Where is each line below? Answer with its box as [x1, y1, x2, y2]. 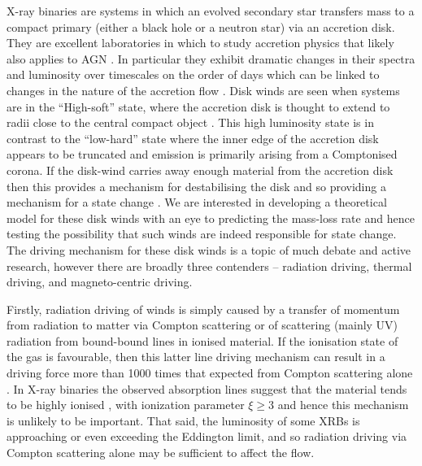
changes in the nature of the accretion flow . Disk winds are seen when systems [7, 81, 400, 98]
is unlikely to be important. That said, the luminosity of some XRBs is [7, 412, 360, 429]
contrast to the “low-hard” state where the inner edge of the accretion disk [7, 129, 379, 146]
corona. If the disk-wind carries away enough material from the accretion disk [7, 161, 394, 178]
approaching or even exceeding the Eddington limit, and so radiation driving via [7, 428, 407, 445]
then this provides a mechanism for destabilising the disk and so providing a [7, 177, 386, 194]
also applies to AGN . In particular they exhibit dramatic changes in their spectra [7, 50, 415, 67]
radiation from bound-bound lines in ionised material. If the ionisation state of [7, 332, 398, 349]
